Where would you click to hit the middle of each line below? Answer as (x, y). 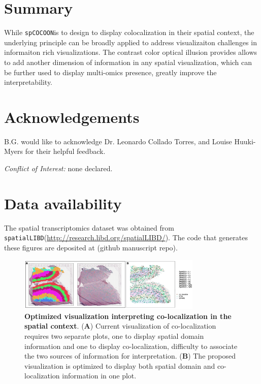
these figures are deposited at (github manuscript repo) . (91, 248)
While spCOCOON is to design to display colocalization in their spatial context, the (129, 32)
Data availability (63, 203)
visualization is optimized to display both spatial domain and (120, 365)
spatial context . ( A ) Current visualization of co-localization (120, 326)
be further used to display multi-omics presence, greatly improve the (110, 72)
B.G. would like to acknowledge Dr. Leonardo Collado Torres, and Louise (118, 141)
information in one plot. (99, 376)
